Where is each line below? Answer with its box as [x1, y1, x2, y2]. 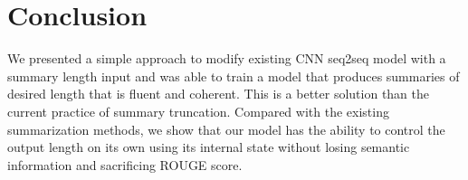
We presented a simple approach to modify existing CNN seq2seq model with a [7, 49, 446, 68]
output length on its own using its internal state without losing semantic [7, 137, 410, 156]
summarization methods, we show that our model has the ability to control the [7, 119, 445, 138]
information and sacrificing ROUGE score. [7, 155, 243, 174]
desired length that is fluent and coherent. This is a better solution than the [7, 84, 430, 103]
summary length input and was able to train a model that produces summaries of [7, 66, 460, 85]
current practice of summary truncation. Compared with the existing [7, 101, 389, 120]
